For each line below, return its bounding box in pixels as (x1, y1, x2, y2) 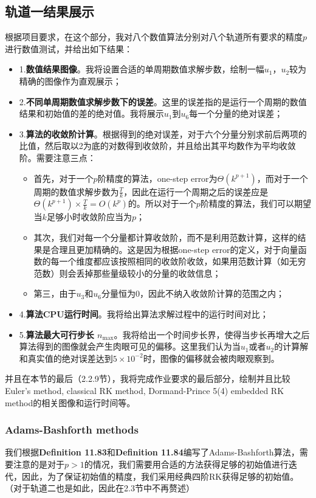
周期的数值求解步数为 (33, 185, 119, 198)
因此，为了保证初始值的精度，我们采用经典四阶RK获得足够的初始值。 (21, 469, 299, 482)
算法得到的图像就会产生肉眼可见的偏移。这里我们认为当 (19, 340, 241, 353)
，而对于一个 (256, 171, 308, 184)
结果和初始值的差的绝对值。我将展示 (19, 107, 164, 120)
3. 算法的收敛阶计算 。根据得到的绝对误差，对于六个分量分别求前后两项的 (19, 127, 307, 140)
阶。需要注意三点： (19, 151, 96, 164)
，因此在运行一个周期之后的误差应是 (123, 185, 269, 198)
